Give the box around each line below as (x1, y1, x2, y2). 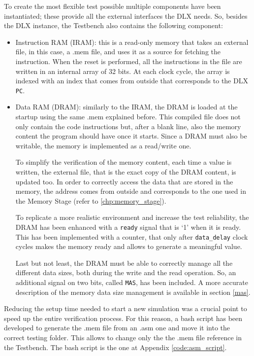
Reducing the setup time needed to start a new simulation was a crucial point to (4, 303, 247, 314)
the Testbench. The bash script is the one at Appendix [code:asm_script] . (4, 342, 227, 352)
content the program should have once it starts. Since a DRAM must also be (15, 131, 247, 141)
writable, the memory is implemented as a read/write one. (15, 140, 191, 150)
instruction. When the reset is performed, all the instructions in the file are (15, 56, 242, 66)
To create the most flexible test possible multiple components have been (4, 1, 221, 11)
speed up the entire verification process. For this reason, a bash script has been (4, 313, 243, 323)
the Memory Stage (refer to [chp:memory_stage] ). (15, 195, 166, 206)
